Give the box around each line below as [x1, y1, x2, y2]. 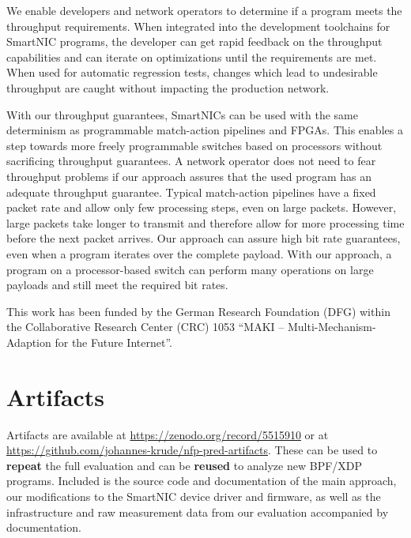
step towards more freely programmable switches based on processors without [6, 137, 383, 153]
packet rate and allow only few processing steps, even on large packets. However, [6, 199, 397, 216]
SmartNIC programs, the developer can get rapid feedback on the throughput [6, 33, 383, 50]
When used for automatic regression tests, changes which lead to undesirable [6, 64, 378, 81]
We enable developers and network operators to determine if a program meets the [6, 2, 402, 18]
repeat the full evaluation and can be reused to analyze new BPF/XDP [6, 457, 363, 473]
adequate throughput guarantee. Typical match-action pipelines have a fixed [6, 183, 376, 200]
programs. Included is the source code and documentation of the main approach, [6, 472, 397, 489]
